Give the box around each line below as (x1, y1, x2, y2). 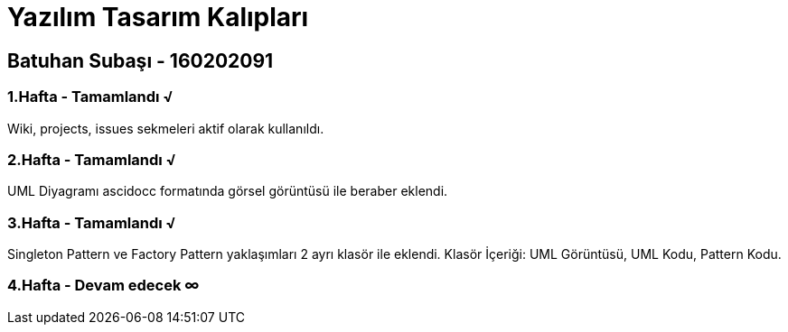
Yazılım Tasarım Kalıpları (7, 2, 309, 32)
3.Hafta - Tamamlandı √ (7, 213, 176, 232)
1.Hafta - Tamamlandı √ (7, 88, 174, 106)
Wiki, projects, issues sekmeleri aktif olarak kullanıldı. (7, 120, 324, 136)
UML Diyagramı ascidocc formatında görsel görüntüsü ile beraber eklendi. (7, 183, 448, 199)
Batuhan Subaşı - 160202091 (7, 49, 274, 72)
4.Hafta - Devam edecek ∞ (7, 276, 200, 295)
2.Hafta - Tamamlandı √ (7, 150, 176, 169)
